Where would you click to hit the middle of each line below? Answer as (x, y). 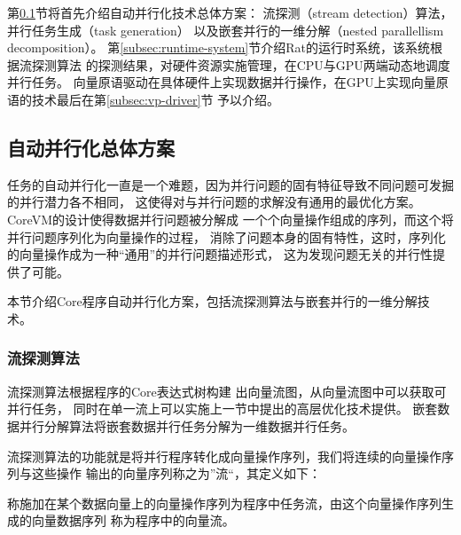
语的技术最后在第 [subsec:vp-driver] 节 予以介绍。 (144, 99)
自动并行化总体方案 (91, 147)
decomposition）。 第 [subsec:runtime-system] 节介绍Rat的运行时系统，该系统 (219, 47)
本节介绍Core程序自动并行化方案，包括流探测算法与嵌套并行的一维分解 (212, 301)
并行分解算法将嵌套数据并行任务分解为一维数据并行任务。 (187, 425)
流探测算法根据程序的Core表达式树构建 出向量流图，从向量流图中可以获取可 (227, 391)
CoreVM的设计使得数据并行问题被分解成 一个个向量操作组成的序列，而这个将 (230, 219)
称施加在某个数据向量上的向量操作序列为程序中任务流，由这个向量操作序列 (224, 503)
